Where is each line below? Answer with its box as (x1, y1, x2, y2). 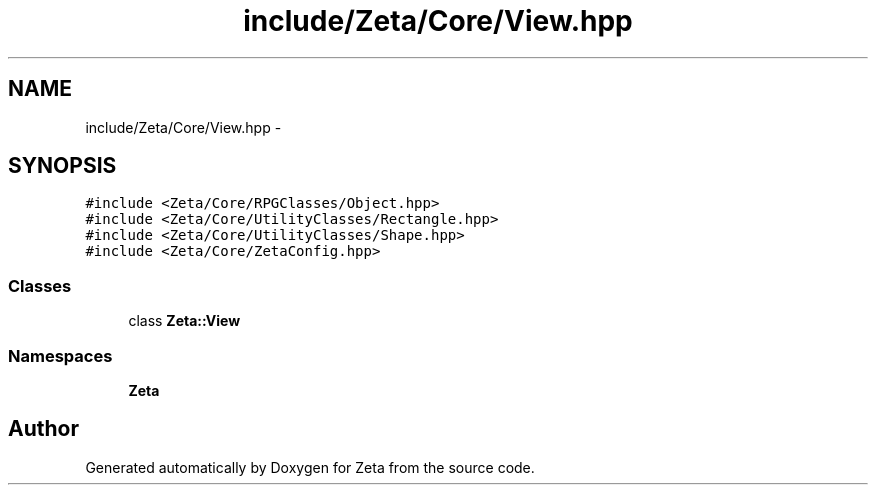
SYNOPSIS (8, 153, 117, 179)
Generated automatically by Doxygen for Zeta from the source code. (85, 458, 535, 476)
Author (8, 416, 79, 442)
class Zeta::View (128, 312, 241, 330)
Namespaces (8, 345, 113, 366)
